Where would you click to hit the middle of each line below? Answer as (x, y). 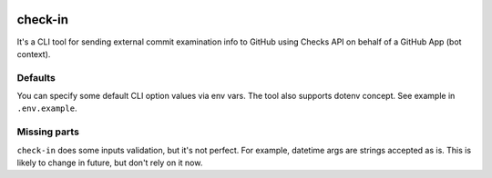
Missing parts (48, 132)
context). (34, 54)
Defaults (36, 77)
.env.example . (47, 108)
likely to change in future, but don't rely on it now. (110, 163)
